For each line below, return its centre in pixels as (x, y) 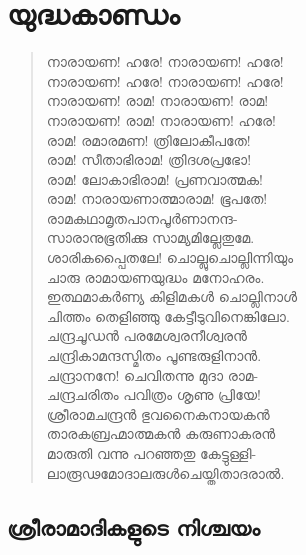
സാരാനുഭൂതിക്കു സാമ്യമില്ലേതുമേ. (150, 237)
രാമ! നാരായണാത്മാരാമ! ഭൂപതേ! (157, 198)
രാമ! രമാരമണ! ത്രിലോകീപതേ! (148, 139)
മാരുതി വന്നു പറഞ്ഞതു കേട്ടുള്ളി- (151, 453)
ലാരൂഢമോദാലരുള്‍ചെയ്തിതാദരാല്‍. (165, 472)
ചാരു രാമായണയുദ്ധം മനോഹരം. (155, 276)
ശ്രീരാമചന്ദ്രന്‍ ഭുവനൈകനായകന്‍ (158, 413)
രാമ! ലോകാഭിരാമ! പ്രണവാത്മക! (154, 178)
